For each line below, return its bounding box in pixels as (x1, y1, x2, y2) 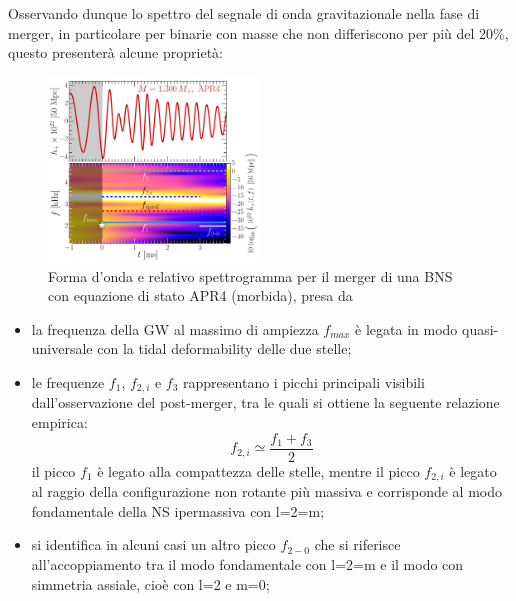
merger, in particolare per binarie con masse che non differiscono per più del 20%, (8, 22, 509, 43)
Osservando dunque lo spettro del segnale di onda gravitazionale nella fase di (8, 3, 480, 23)
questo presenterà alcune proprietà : (8, 42, 223, 63)
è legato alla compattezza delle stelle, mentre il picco (97, 460, 420, 481)
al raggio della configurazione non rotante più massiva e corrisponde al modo (31, 481, 503, 502)
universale (31, 338, 93, 359)
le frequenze (31, 372, 105, 393)
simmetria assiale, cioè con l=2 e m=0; (31, 573, 270, 594)
